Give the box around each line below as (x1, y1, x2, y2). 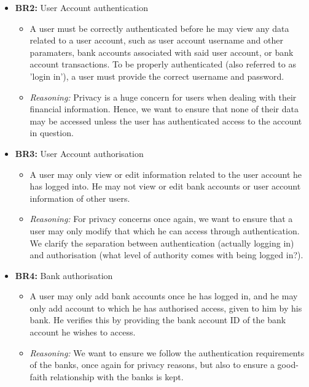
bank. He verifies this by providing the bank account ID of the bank (29, 313, 286, 326)
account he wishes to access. (29, 326, 136, 339)
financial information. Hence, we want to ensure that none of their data (29, 102, 299, 115)
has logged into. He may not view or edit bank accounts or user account (29, 180, 301, 193)
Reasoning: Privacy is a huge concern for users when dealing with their (29, 90, 297, 103)
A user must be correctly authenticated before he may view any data (29, 21, 289, 34)
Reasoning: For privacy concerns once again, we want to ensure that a (29, 212, 293, 225)
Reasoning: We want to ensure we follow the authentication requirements (29, 346, 305, 359)
